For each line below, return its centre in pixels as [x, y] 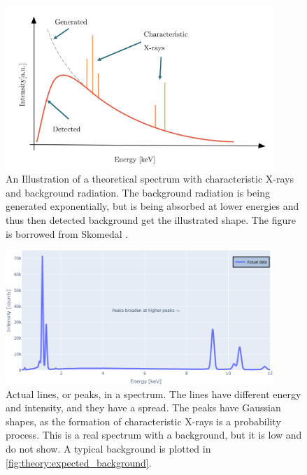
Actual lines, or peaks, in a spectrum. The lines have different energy [153, 394]
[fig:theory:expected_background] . [79, 462]
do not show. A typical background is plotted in [108, 448]
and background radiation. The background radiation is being [138, 192]
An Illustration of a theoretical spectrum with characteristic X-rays [150, 179]
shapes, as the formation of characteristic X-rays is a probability [143, 421]
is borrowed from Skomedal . [67, 233]
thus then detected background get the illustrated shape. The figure [151, 220]
